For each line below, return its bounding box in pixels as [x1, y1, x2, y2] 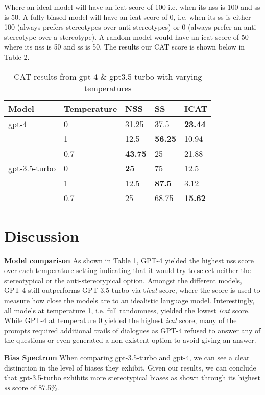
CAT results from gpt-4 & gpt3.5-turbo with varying [13, 70, 202, 82]
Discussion [4, 225, 79, 246]
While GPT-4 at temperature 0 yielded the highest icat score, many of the [4, 315, 237, 326]
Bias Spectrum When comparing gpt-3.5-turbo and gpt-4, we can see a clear [4, 352, 250, 363]
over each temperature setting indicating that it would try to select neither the [4, 265, 251, 276]
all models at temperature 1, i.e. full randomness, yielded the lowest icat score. [4, 305, 250, 315]
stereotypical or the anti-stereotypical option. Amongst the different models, [4, 275, 242, 285]
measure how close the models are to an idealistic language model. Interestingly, [4, 295, 255, 306]
